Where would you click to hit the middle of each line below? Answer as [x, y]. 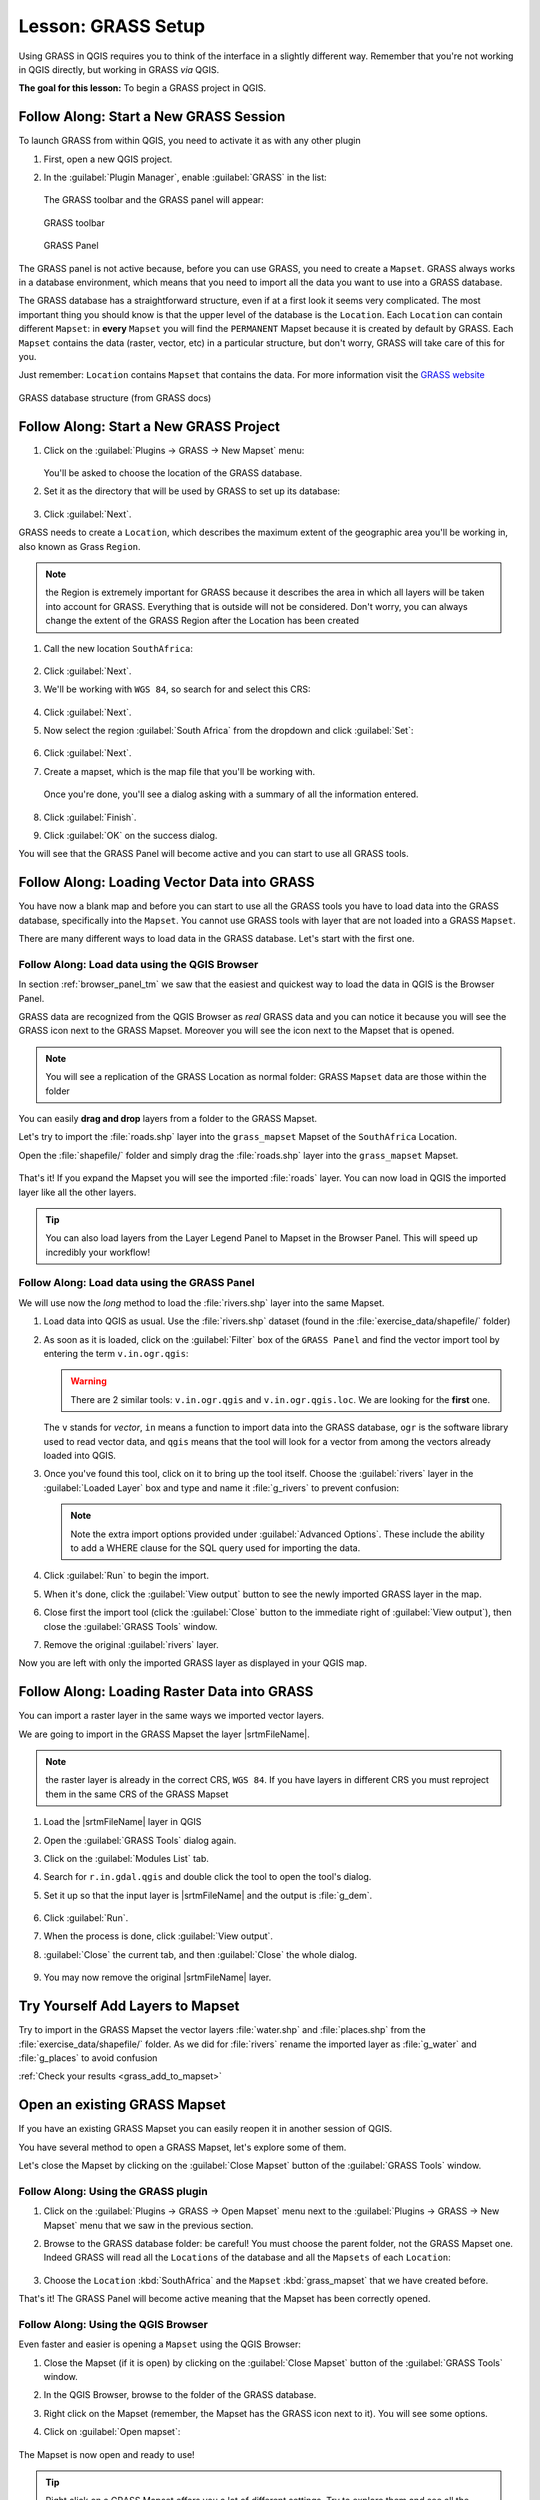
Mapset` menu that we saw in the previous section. [148, 2225]
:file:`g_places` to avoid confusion [88, 2057]
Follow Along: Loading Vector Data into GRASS [166, 882]
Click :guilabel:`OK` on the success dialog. [130, 836]
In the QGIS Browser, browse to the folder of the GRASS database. [180, 2395]
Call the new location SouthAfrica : [118, 648]
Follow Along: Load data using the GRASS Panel [136, 1283]
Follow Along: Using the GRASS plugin [113, 2191]
